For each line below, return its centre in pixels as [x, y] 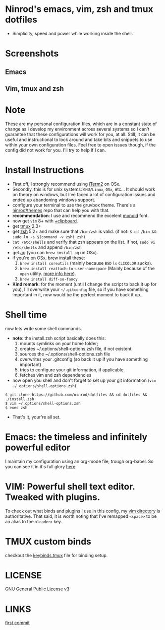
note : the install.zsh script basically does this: [59, 338]
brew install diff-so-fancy [49, 279]
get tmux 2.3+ [27, 226]
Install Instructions [45, 170]
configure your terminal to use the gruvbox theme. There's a [74, 205]
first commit [17, 623]
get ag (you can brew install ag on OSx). [55, 252]
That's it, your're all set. [36, 417]
